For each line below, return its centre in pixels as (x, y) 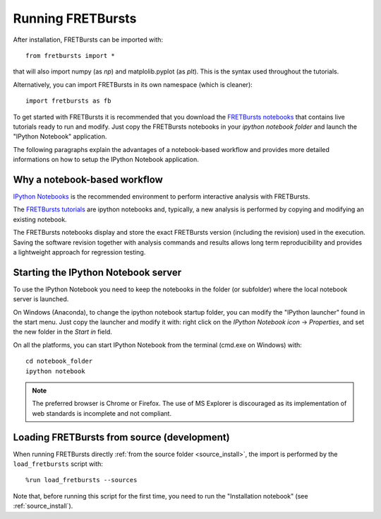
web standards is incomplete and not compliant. (102, 413)
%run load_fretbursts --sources (81, 480)
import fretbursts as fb (68, 101)
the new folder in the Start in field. (62, 332)
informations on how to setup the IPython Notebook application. (106, 160)
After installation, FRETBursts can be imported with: (88, 40)
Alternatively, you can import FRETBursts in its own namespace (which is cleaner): (133, 84)
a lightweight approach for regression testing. (79, 252)
